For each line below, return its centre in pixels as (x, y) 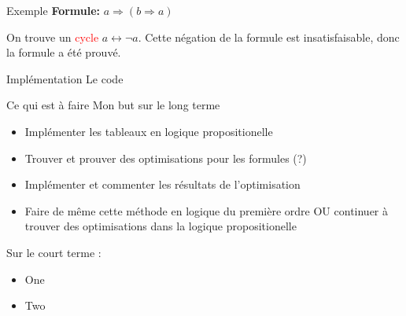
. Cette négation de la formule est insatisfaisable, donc (269, 37)
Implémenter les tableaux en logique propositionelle (149, 131)
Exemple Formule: (54, 10)
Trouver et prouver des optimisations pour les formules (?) (166, 158)
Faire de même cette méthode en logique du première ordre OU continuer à (207, 210)
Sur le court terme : (54, 252)
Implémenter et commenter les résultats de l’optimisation (162, 184)
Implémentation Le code (65, 78)
